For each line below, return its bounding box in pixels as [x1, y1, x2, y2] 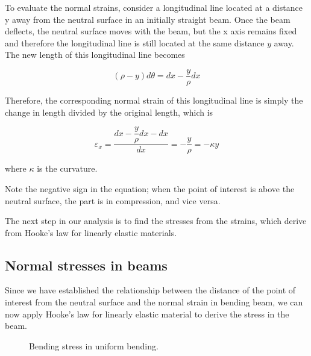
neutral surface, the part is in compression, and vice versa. [5, 194, 221, 207]
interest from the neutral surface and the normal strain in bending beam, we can [5, 296, 303, 308]
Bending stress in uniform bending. [29, 339, 159, 352]
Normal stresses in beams [5, 255, 168, 274]
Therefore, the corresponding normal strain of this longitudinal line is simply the [5, 94, 303, 107]
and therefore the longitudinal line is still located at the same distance [5, 36, 265, 49]
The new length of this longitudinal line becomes [5, 48, 185, 61]
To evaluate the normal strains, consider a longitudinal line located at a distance [5, 1, 303, 13]
